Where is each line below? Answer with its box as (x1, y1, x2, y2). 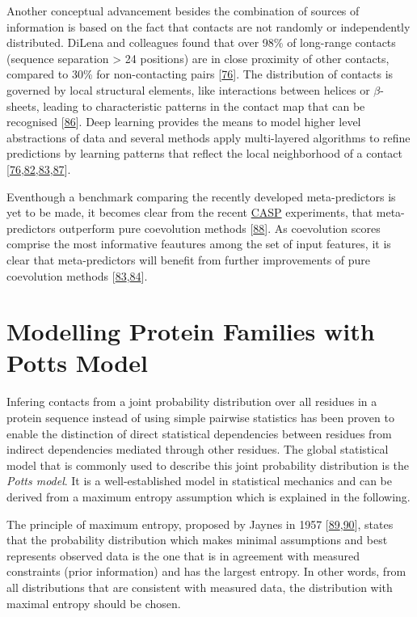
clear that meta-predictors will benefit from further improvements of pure (6, 251, 371, 268)
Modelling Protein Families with (6, 315, 375, 348)
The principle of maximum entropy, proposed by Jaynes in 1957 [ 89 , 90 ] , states (6, 515, 394, 532)
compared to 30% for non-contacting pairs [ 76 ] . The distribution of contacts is (6, 66, 394, 82)
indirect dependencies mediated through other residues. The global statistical (6, 441, 389, 458)
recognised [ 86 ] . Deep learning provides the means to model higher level (6, 113, 361, 130)
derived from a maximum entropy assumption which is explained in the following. (6, 488, 411, 505)
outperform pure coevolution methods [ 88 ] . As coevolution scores (59, 219, 381, 236)
